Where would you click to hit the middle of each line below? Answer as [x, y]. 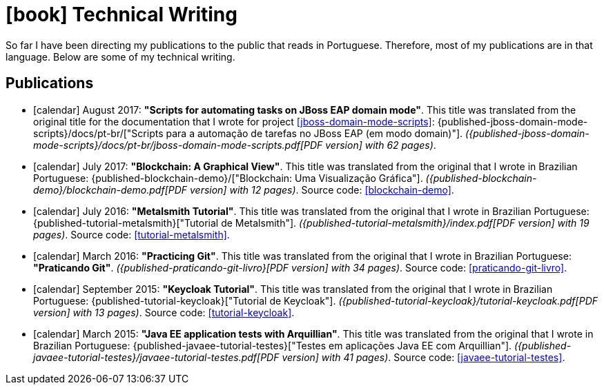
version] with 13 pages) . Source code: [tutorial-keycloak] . [164, 312]
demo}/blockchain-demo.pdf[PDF [110, 189]
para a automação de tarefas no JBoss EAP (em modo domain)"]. [314, 133]
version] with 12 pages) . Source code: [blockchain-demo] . [322, 189]
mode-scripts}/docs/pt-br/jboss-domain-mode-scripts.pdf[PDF [178, 145]
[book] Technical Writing [121, 14]
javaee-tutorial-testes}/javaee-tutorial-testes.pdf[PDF [156, 357]
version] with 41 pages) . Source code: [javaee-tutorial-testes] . [423, 357]
